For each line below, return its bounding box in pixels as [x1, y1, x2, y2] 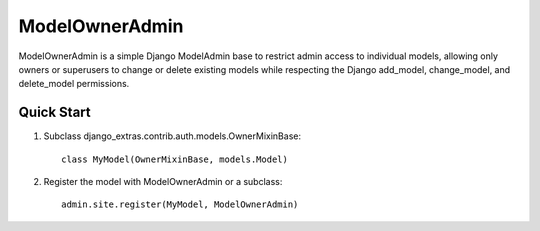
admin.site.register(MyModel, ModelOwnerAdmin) [61, 199, 299, 210]
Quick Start [18, 104, 91, 121]
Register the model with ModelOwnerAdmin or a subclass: [43, 176, 283, 188]
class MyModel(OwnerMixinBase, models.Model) [61, 153, 289, 165]
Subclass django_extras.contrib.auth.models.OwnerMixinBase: [43, 130, 302, 142]
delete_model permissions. [18, 78, 130, 90]
